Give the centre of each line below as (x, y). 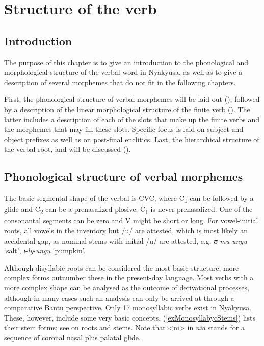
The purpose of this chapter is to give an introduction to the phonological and (126, 62)
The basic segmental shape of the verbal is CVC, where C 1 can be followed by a (129, 198)
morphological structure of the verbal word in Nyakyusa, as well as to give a (123, 72)
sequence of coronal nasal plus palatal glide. (72, 337)
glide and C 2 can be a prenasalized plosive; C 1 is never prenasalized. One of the (128, 210)
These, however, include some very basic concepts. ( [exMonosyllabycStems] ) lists (130, 317)
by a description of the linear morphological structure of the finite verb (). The (127, 109)
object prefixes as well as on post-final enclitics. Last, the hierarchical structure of (132, 139)
